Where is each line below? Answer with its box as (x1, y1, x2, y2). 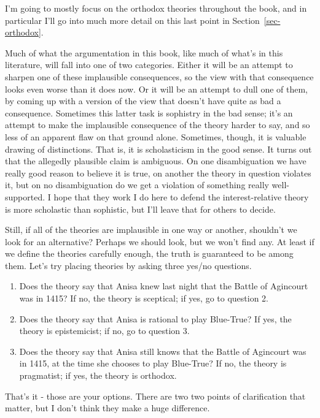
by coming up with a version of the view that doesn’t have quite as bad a (5, 94, 281, 107)
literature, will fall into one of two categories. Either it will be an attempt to (5, 58, 293, 71)
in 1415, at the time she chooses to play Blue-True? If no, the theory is (19, 357, 287, 370)
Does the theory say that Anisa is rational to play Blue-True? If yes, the (19, 312, 292, 325)
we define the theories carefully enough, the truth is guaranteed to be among (5, 247, 294, 260)
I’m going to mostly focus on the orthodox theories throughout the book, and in (5, 2, 307, 14)
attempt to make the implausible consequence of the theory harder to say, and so (5, 118, 310, 131)
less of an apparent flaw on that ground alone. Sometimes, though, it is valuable (5, 130, 306, 143)
